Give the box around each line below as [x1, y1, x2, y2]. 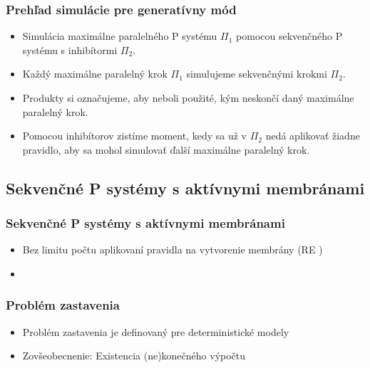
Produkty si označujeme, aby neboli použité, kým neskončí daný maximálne [22, 90, 354, 105]
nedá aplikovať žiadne [265, 128, 360, 143]
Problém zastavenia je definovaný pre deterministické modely [22, 324, 289, 339]
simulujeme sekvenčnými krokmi [186, 66, 327, 81]
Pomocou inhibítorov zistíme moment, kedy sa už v [22, 128, 247, 143]
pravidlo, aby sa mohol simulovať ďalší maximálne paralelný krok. [22, 142, 310, 157]
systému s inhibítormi [22, 42, 118, 57]
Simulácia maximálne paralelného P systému [22, 28, 217, 43]
